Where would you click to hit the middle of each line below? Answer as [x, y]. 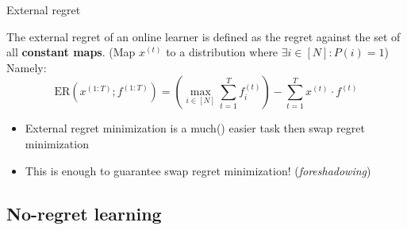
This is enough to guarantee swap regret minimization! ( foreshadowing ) [198, 170]
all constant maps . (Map [71, 52]
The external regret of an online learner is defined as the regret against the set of [203, 36]
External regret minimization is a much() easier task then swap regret [195, 128]
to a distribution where [222, 52]
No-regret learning [84, 213]
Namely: [27, 67]
